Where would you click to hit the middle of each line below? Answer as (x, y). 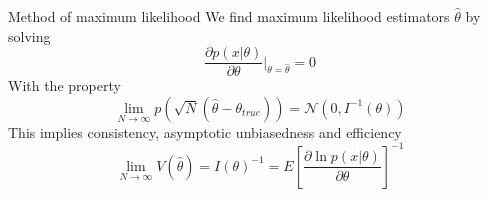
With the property (64, 85)
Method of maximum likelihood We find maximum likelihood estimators (229, 16)
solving (29, 35)
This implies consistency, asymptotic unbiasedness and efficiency (205, 131)
